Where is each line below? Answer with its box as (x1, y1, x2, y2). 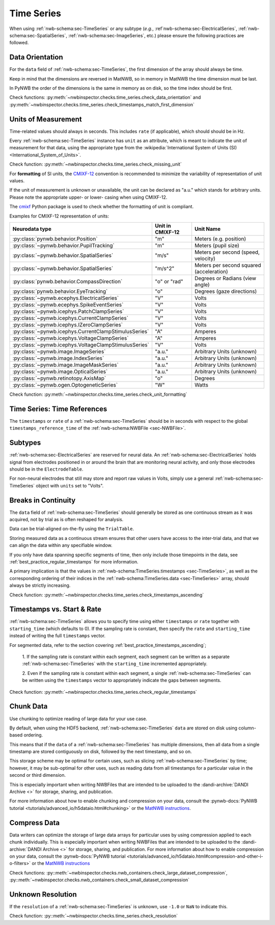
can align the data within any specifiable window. (9, 542, 113, 549)
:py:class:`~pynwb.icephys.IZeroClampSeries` (12, 321, 123, 328)
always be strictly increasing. (9, 582, 71, 588)
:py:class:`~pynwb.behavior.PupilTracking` (12, 242, 115, 249)
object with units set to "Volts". (36, 482, 104, 488)
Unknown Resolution (9, 890, 77, 899)
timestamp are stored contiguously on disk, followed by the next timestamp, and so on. (9, 749, 192, 755)
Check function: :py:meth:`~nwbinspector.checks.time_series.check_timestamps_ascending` (9, 591, 204, 598)
